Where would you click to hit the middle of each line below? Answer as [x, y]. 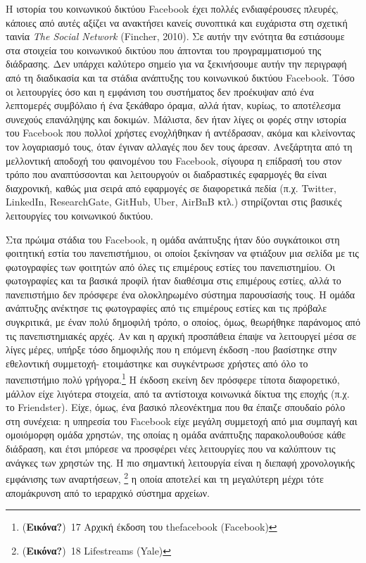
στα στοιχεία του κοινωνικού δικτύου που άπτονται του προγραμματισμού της [164, 50]
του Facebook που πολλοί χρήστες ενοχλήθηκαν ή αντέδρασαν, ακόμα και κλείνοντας [181, 133]
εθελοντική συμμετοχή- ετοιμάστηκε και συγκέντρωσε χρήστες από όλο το [157, 363]
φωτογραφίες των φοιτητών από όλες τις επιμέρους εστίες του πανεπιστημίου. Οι [171, 266]
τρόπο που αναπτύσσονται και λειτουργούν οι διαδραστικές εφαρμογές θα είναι [166, 174]
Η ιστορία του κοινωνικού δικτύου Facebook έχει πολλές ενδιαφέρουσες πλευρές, [172, 8]
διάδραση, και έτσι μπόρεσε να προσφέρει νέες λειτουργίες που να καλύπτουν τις [171, 449]
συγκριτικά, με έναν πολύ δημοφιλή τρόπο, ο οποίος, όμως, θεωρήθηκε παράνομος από [183, 322]
